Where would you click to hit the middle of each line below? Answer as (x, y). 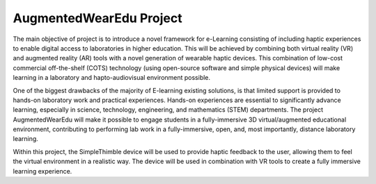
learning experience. (42, 171)
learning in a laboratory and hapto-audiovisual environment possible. (112, 78)
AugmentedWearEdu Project (97, 18)
